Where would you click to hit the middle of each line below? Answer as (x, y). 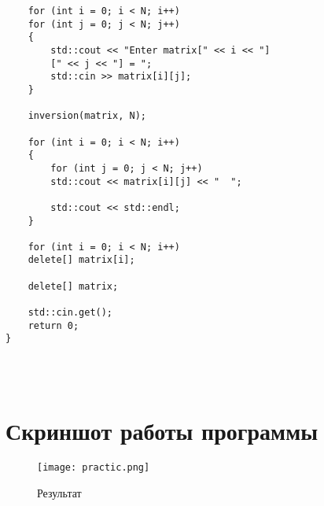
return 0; (53, 325)
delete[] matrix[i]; (81, 260)
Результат (59, 492)
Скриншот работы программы (162, 431)
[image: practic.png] (94, 468)
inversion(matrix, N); (87, 116)
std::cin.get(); (70, 313)
